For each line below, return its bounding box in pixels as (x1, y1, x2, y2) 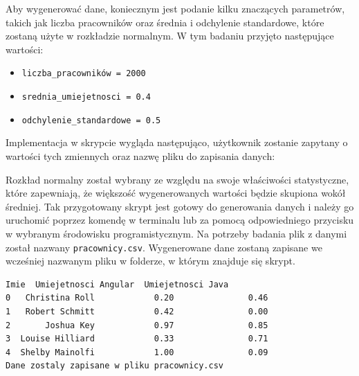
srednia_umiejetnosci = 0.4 (21, 92, 151, 102)
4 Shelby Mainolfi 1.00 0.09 (6, 347, 268, 357)
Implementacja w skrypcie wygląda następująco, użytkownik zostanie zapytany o (6, 135, 348, 150)
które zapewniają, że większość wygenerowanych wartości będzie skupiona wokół (6, 186, 346, 200)
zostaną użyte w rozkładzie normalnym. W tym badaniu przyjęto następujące (6, 28, 334, 43)
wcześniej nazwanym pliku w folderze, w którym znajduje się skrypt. (6, 253, 295, 268)
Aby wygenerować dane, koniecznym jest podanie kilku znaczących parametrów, (6, 1, 345, 15)
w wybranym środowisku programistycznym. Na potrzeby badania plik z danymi (6, 226, 347, 240)
